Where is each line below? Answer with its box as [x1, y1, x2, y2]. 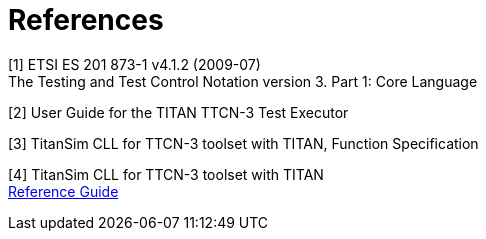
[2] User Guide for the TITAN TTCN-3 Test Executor [8, 103, 349, 121]
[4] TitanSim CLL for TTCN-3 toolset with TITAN [8, 165, 324, 183]
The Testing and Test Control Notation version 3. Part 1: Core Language [8, 72, 478, 90]
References [8, 3, 164, 37]
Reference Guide [8, 182, 119, 200]
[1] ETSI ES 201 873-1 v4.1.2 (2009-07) [8, 55, 261, 73]
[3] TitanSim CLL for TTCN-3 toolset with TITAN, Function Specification [8, 134, 479, 152]
